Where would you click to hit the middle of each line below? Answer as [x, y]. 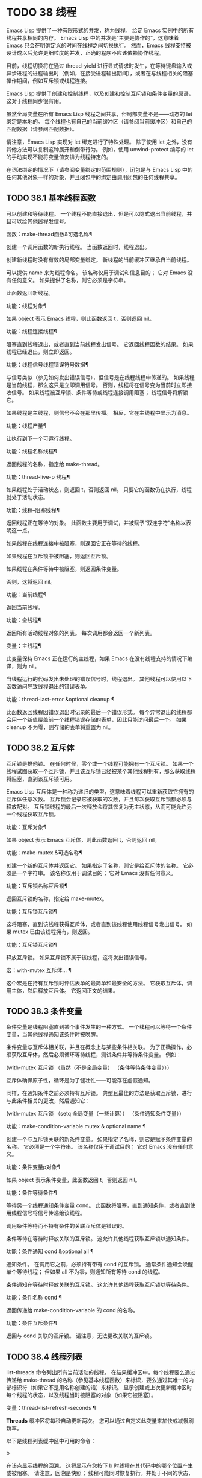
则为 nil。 [28, 666]
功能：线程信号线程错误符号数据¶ [47, 364]
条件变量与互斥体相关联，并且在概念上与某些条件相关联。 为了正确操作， [96, 1047]
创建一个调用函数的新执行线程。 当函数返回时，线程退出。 [78, 247]
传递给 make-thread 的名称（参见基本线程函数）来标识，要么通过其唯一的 [97, 1380]
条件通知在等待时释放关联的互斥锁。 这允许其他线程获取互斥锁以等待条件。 [99, 1284]
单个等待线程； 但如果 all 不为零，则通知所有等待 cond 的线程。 [85, 1272]
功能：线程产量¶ [26, 425]
